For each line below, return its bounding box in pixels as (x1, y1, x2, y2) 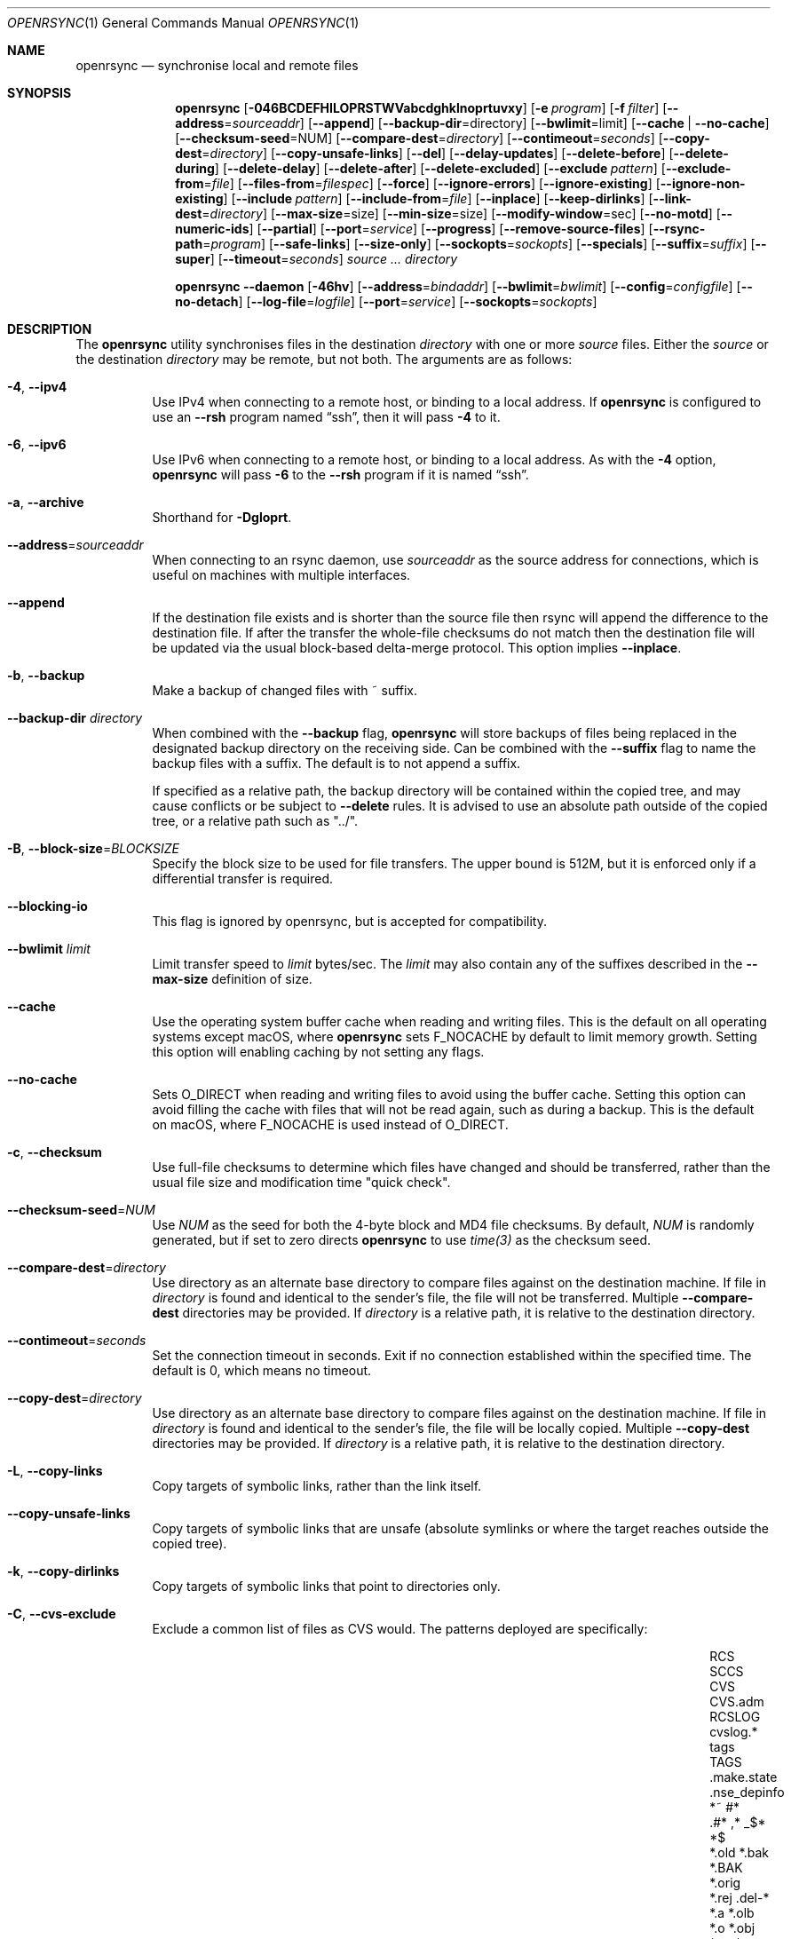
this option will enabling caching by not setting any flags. (152, 1044, 485, 1059)
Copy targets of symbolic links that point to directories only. (152, 1579, 501, 1594)
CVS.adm (709, 1694, 764, 1709)
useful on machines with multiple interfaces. (152, 567, 411, 582)
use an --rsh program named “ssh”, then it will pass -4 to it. (152, 409, 501, 424)
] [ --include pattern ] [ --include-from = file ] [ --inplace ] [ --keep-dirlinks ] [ (223, 191, 653, 206)
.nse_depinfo (709, 1785, 785, 1800)
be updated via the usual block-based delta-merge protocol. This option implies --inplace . (152, 640, 682, 655)
